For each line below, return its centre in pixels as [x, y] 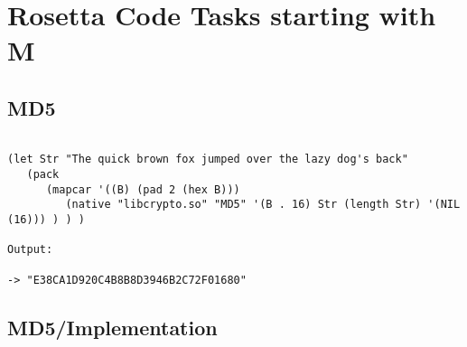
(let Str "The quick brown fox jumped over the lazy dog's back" [208, 159]
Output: [30, 250]
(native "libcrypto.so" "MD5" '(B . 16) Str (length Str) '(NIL [263, 205]
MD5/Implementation [112, 327]
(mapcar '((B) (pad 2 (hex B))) [143, 189]
